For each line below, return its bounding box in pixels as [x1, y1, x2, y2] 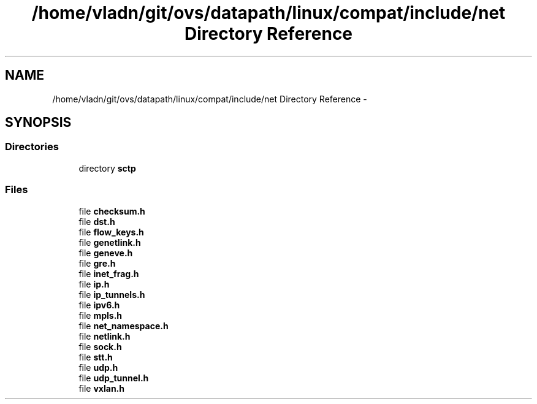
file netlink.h [78, 330, 131, 341]
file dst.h [78, 216, 115, 227]
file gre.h [78, 257, 116, 269]
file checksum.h [78, 205, 145, 216]
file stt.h [78, 351, 113, 362]
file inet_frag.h [78, 268, 139, 279]
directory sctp [78, 162, 136, 173]
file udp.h [78, 362, 118, 373]
